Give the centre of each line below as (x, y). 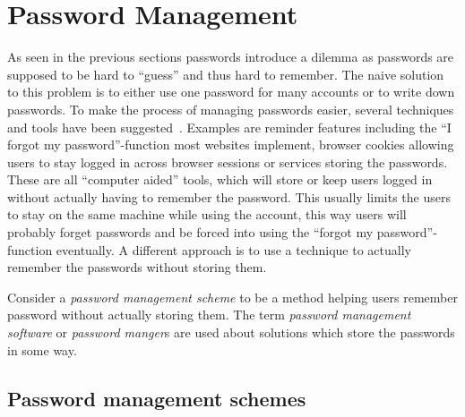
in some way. (42, 349)
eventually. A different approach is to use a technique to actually (233, 249)
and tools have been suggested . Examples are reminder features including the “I (229, 127)
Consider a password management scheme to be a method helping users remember (232, 297)
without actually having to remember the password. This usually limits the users (229, 196)
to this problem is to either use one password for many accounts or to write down (231, 92)
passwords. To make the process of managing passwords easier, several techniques (231, 109)
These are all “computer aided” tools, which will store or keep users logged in (220, 179)
